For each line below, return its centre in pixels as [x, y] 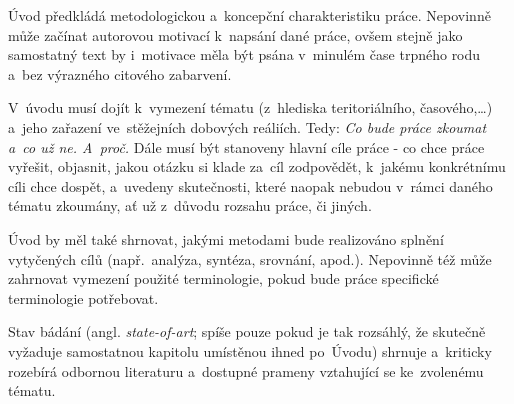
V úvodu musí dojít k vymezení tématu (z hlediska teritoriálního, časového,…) [250, 107]
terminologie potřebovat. [83, 297]
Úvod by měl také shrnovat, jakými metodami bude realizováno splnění [226, 238]
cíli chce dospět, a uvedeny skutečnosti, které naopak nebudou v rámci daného [250, 185]
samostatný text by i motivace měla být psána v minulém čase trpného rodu [244, 54]
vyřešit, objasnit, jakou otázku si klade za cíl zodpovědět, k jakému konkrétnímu [257, 166]
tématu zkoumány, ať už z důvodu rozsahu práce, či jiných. [190, 205]
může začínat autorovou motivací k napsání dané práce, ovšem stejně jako [235, 34]
